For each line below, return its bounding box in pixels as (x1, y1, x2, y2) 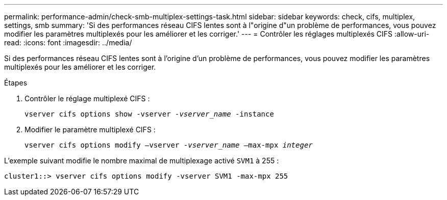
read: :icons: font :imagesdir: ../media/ (4, 38, 132, 47)
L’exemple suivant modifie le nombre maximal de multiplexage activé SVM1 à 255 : (4, 156, 279, 165)
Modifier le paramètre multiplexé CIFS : (24, 125, 156, 134)
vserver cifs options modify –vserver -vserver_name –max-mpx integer (24, 141, 313, 149)
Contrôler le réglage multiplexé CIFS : (24, 94, 150, 103)
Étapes (4, 78, 28, 87)
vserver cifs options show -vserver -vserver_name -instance (24, 110, 274, 118)
